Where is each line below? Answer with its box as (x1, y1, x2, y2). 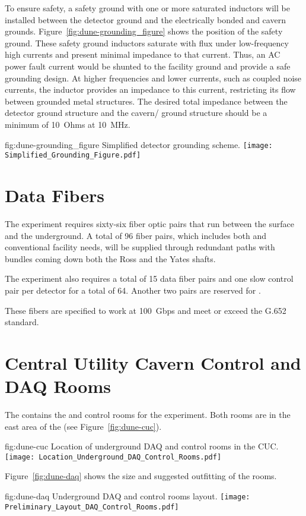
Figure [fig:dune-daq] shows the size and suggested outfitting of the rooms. (5, 470, 277, 482)
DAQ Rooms (5, 374, 111, 398)
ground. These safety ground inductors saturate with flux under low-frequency (5, 36, 289, 49)
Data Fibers (5, 183, 104, 207)
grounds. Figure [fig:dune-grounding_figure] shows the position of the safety (5, 25, 283, 37)
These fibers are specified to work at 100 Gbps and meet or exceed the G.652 (5, 304, 286, 316)
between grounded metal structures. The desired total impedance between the (5, 95, 288, 107)
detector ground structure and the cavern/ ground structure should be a (5, 106, 267, 119)
